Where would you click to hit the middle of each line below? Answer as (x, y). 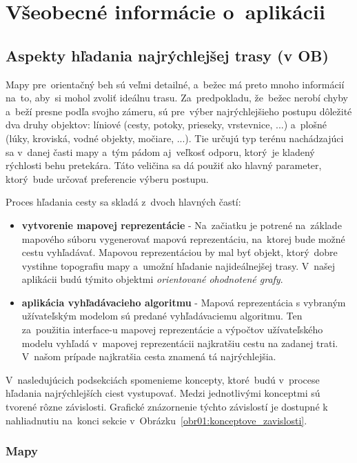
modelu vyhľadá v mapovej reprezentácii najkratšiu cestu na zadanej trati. (180, 343)
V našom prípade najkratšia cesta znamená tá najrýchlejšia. (149, 356)
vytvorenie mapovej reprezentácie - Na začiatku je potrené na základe (182, 225)
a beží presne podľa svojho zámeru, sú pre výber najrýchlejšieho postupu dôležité (179, 111)
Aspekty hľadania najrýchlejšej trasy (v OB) (167, 55)
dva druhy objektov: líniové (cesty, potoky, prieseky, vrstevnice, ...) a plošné (166, 125)
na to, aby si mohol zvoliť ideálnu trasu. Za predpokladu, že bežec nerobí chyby (177, 98)
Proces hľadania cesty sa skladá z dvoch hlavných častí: (123, 202)
